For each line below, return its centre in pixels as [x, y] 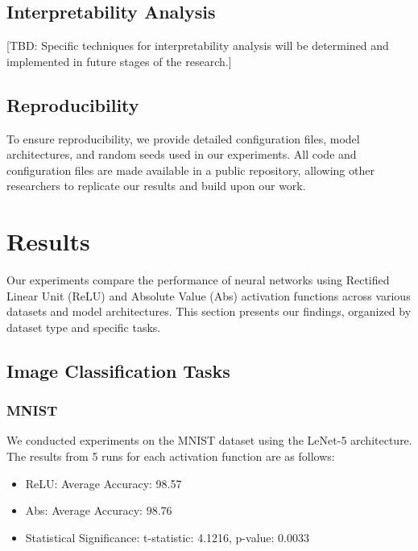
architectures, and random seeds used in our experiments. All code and [182, 154]
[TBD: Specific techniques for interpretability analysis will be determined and [198, 46]
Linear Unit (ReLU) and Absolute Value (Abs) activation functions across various [209, 295]
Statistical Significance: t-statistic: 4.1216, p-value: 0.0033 [167, 537]
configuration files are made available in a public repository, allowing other [190, 170]
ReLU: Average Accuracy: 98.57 [103, 483]
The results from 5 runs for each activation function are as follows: [171, 456]
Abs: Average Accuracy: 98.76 [99, 510]
